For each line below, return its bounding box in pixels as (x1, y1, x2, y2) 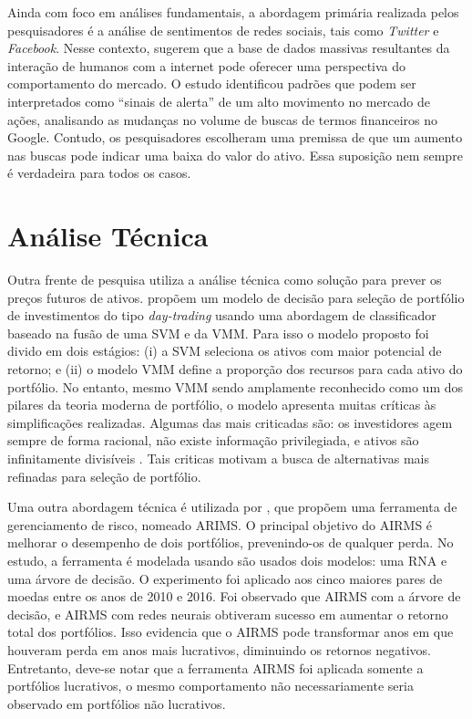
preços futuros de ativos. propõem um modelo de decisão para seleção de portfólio (7, 287, 465, 307)
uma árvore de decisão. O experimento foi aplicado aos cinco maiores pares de (7, 568, 443, 588)
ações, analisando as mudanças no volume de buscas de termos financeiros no (7, 109, 437, 129)
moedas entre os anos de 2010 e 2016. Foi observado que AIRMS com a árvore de (7, 587, 461, 606)
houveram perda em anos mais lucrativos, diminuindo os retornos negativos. (7, 640, 431, 659)
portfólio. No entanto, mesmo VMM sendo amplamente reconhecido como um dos (7, 377, 464, 396)
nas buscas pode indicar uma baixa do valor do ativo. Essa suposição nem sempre (7, 145, 463, 164)
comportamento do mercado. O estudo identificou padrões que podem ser (7, 74, 416, 93)
